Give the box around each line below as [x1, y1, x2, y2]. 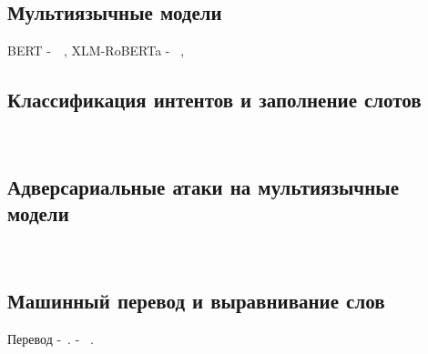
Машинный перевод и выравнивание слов [7, 287, 385, 315]
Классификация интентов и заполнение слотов [7, 86, 422, 114]
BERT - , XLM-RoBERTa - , [7, 41, 185, 60]
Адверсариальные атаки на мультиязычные [7, 172, 399, 200]
